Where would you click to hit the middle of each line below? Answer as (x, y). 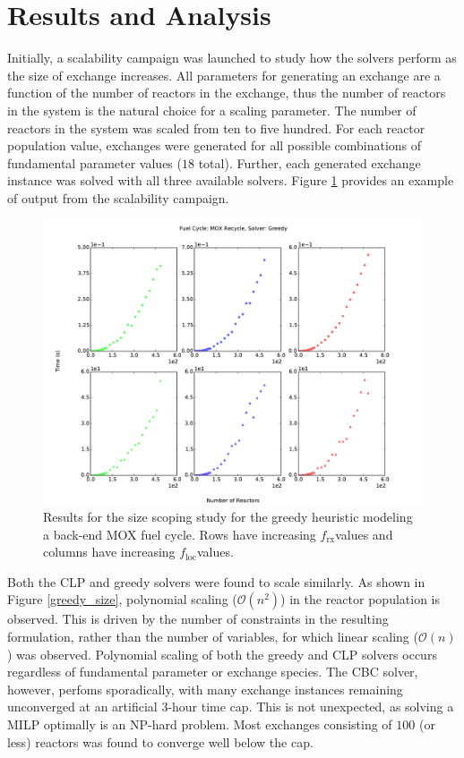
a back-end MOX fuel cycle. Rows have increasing (180, 534)
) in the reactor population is (361, 599)
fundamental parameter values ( (95, 162)
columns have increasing (109, 552)
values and (364, 534)
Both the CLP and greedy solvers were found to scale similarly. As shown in (216, 581)
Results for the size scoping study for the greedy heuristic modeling (228, 517)
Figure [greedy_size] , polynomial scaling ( (122, 599)
